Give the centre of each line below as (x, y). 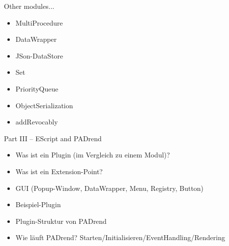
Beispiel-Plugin (38, 204)
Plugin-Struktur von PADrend (61, 221)
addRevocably (37, 122)
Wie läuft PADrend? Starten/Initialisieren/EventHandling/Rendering (120, 237)
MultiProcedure (39, 22)
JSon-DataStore (39, 55)
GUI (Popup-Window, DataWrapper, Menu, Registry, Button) (110, 188)
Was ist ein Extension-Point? (59, 171)
